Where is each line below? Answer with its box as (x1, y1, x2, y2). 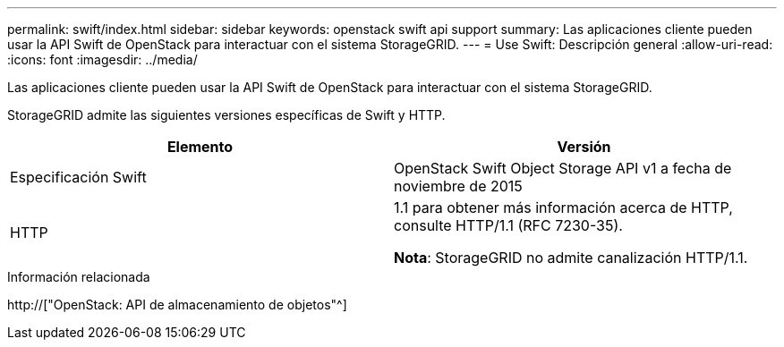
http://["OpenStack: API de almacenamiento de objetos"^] (7, 297, 347, 312)
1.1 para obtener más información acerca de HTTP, (394, 199, 733, 216)
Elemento (166, 138, 234, 156)
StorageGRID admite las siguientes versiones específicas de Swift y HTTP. (7, 107, 446, 123)
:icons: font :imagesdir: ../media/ (7, 52, 198, 67)
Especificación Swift (10, 168, 147, 186)
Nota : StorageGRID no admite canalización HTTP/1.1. (394, 249, 748, 267)
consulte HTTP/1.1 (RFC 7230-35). (394, 216, 623, 234)
